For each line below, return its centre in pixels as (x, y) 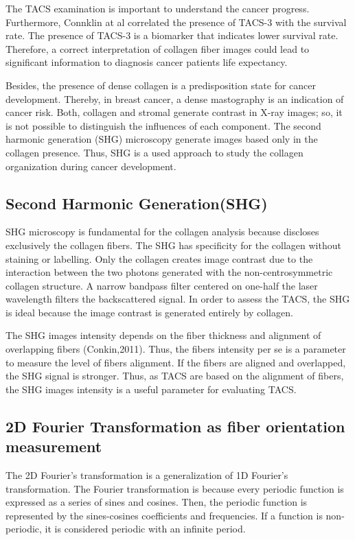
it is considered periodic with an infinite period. (145, 529)
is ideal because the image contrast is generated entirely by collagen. (149, 312)
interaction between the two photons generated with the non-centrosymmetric (169, 272)
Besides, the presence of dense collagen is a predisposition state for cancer (161, 85)
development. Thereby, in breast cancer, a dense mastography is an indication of (175, 98)
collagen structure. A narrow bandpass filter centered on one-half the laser (162, 285)
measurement (54, 446)
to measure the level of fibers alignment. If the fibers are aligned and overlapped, (176, 362)
